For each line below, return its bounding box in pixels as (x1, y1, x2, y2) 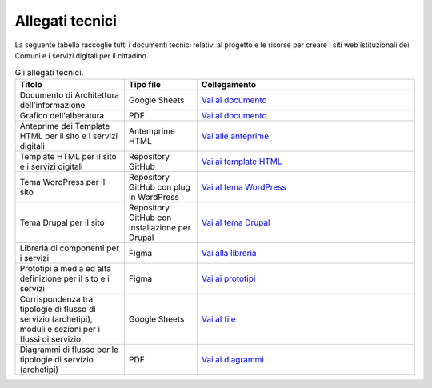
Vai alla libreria (201, 247, 257, 258)
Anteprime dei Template (19, 120, 110, 131)
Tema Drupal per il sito (19, 217, 105, 228)
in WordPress (128, 191, 179, 202)
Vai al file (201, 313, 236, 324)
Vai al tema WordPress (201, 181, 287, 192)
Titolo (19, 78, 43, 90)
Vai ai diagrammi (201, 354, 264, 365)
